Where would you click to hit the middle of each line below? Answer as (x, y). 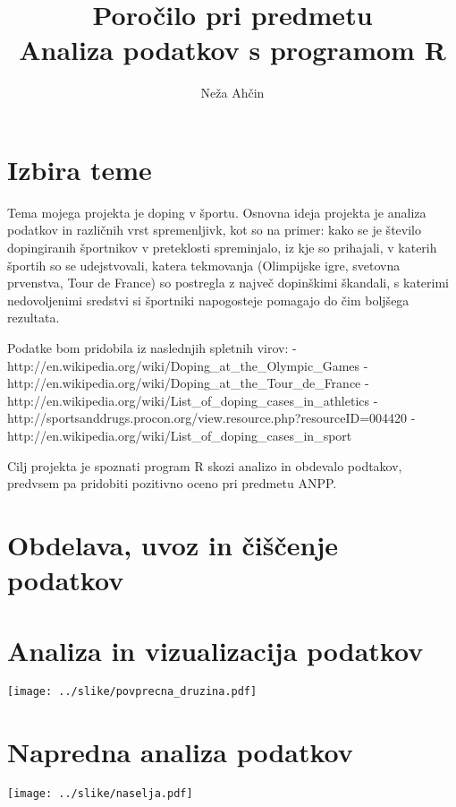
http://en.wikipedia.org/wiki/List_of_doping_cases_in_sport (180, 435)
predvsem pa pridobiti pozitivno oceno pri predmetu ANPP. (172, 483)
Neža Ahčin (232, 93)
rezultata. (34, 318)
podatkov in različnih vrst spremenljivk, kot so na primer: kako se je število (214, 230)
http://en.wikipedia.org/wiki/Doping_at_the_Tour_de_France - (188, 383)
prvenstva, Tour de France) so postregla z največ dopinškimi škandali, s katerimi (228, 283)
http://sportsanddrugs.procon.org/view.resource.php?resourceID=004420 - (211, 418)
